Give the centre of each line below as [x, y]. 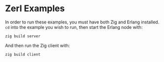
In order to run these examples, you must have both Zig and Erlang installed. [82, 22]
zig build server [23, 36]
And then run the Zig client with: [38, 45]
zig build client [23, 54]
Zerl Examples [35, 9]
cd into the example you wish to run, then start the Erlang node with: [74, 27]
